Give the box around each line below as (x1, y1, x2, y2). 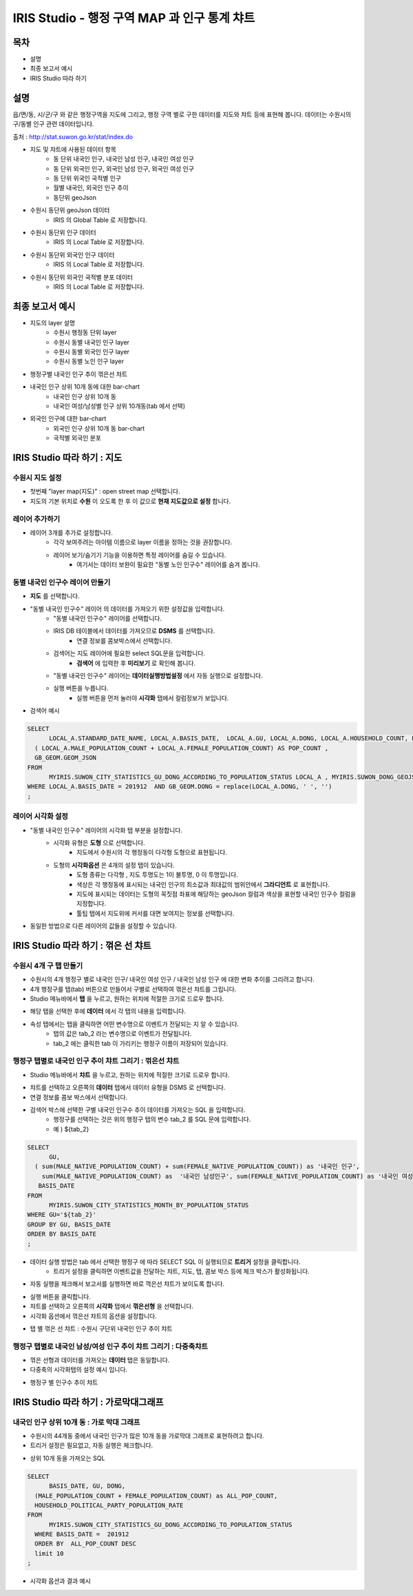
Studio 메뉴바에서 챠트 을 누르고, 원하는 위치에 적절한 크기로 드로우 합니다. (30, 1070, 230, 1078)
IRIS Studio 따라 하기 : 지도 (12, 452, 123, 464)
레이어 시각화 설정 (12, 812, 69, 821)
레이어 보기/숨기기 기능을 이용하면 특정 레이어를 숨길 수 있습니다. (53, 551, 226, 559)
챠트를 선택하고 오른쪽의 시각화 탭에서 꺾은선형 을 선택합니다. (30, 1302, 194, 1311)
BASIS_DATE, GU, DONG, (49, 1482, 126, 1490)
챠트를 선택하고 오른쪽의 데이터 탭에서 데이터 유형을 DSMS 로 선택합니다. (30, 1083, 226, 1092)
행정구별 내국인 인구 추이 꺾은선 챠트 (30, 369, 127, 378)
